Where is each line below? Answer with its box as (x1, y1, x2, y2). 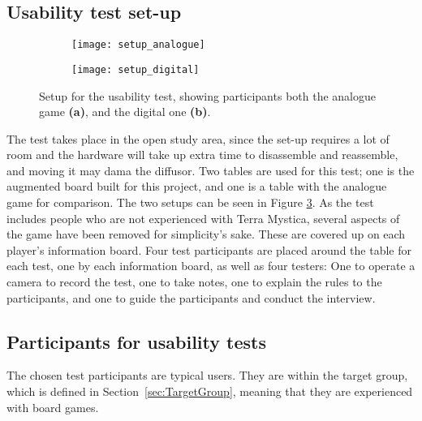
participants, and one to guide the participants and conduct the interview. (6, 289, 376, 306)
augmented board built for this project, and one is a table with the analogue (6, 178, 387, 195)
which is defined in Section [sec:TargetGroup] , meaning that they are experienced (6, 383, 413, 400)
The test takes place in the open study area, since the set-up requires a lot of (6, 130, 390, 147)
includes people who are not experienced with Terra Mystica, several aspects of (6, 209, 400, 226)
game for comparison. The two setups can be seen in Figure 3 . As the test (6, 194, 374, 211)
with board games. (6, 398, 99, 415)
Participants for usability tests (6, 329, 266, 354)
